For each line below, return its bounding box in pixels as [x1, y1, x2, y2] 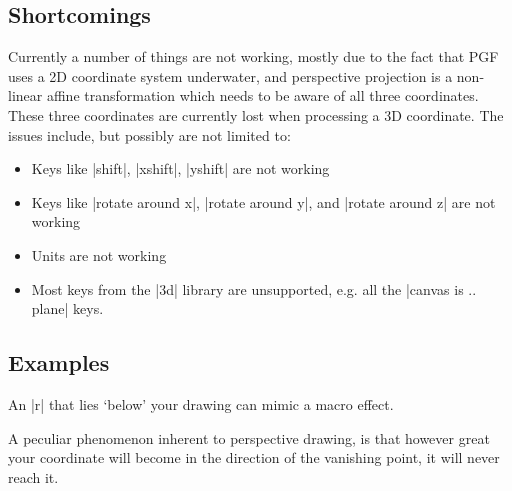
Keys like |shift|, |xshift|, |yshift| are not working [31, 158, 330, 179]
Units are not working [31, 244, 167, 265]
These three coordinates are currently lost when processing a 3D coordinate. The [8, 104, 504, 125]
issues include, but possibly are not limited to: [8, 124, 291, 145]
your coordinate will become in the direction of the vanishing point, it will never [8, 447, 500, 468]
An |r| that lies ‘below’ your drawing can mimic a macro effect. [8, 393, 394, 414]
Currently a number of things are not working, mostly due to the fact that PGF [8, 46, 499, 67]
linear [8, 85, 43, 106]
